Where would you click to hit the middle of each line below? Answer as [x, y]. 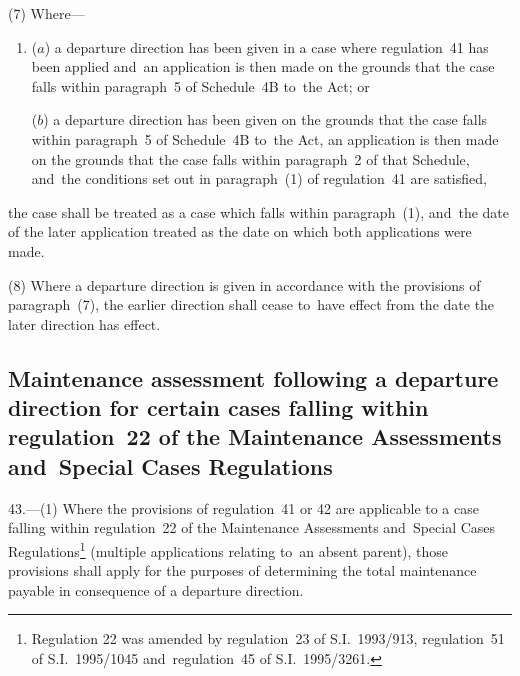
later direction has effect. [84, 323]
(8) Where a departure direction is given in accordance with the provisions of [244, 284]
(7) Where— [46, 13]
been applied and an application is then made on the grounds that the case [263, 66]
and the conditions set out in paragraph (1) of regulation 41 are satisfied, [259, 178]
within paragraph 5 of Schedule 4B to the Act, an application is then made [265, 138]
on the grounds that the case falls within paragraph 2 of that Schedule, [250, 158]
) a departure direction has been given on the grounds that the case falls [265, 119]
